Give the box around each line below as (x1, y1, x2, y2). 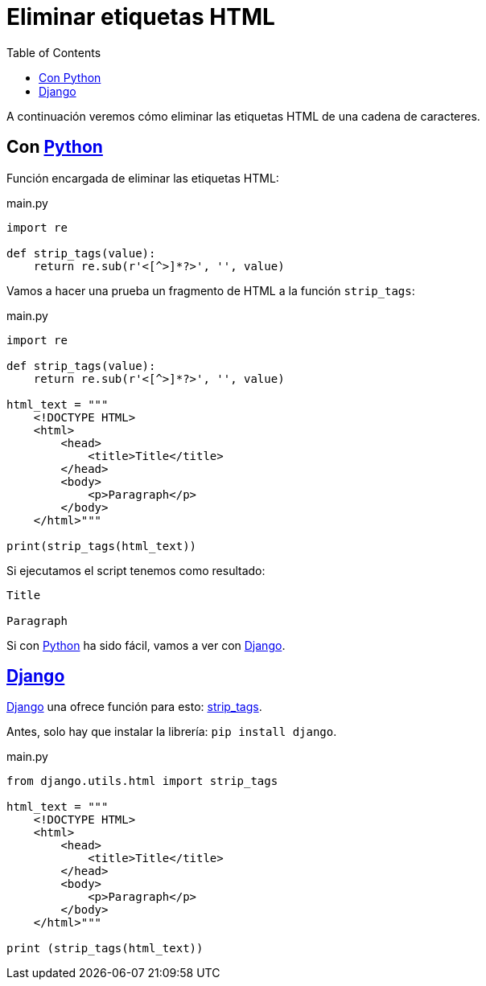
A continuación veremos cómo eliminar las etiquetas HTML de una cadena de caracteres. (6, 109, 480, 123)
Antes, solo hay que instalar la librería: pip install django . (6, 725, 337, 739)
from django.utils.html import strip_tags (6, 774, 278, 788)
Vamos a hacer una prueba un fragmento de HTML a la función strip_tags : (6, 283, 415, 298)
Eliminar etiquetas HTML (6, 3, 275, 31)
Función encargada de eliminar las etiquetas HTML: (6, 170, 279, 185)
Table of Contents (6, 45, 101, 60)
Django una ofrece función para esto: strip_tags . (6, 700, 262, 714)
